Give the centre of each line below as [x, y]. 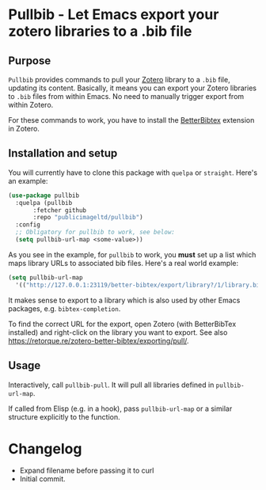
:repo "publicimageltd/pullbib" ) [88, 218]
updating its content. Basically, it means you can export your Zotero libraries [133, 88]
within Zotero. [31, 105]
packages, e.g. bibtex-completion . [65, 308]
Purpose [30, 61]
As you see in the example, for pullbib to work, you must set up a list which [132, 254]
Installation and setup [63, 153]
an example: [28, 180]
